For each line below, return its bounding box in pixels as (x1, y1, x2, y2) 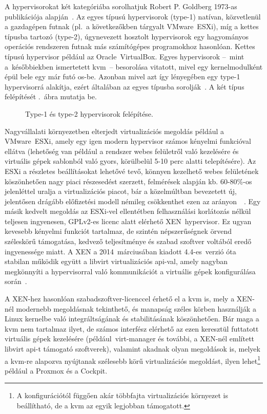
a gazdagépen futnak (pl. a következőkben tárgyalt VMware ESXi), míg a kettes (5, 21, 259, 32)
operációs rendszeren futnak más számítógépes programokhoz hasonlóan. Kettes (5, 41, 255, 52)
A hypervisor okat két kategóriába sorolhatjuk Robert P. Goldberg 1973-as (5, 1, 237, 11)
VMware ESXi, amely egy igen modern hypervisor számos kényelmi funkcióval (5, 136, 251, 146)
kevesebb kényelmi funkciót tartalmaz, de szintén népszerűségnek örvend (5, 226, 232, 236)
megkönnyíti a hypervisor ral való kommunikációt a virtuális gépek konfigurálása (5, 266, 256, 276)
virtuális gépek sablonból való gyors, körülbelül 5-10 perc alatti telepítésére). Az (5, 156, 256, 166)
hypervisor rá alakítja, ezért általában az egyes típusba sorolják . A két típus (5, 81, 244, 92)
